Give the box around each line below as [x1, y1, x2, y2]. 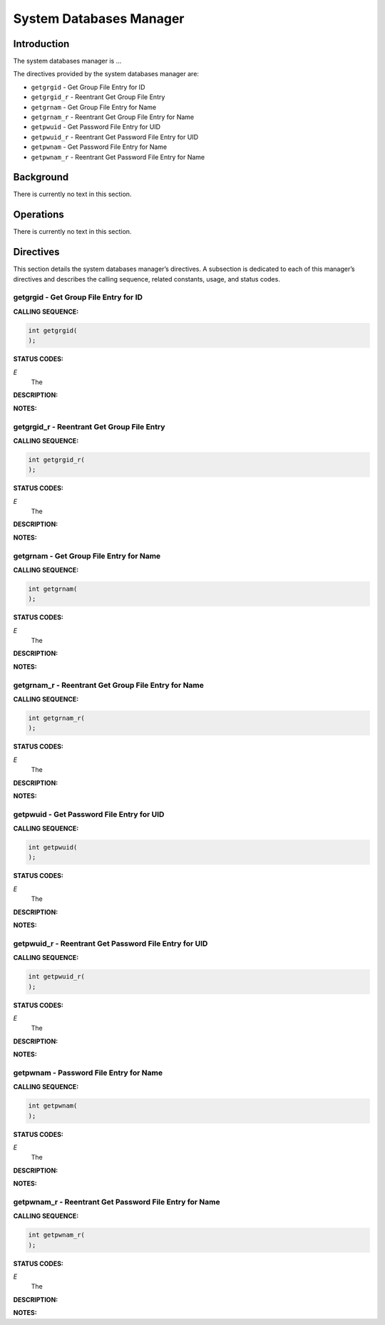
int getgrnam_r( [28, 714, 86, 722]
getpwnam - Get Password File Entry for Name [31, 143, 168, 151]
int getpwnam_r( [28, 1231, 86, 1239]
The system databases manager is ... [13, 57, 122, 66]
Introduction [13, 38, 70, 50]
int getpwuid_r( [28, 973, 86, 981]
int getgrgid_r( [28, 455, 86, 463]
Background [13, 171, 69, 183]
